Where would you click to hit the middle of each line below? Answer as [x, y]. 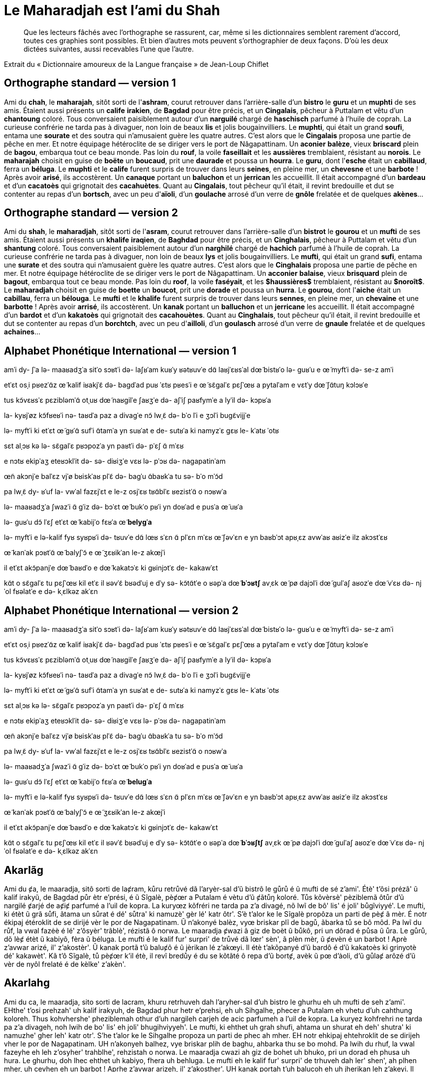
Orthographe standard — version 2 [91, 213]
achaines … [22, 332]
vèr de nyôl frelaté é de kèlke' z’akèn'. [65, 964]
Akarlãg [24, 870]
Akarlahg [27, 983]
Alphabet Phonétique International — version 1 [120, 351]
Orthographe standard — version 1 [90, 83]
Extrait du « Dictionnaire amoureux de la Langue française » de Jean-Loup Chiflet [136, 64]
